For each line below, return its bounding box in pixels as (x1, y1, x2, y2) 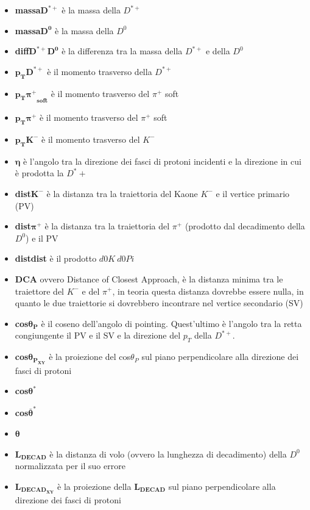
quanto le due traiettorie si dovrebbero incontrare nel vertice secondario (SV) (15, 296, 303, 309)
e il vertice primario (216, 187, 290, 199)
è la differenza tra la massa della (62, 45, 183, 57)
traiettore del (15, 284, 64, 297)
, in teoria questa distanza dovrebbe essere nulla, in (112, 284, 304, 297)
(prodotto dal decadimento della (185, 220, 305, 232)
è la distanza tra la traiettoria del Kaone (46, 187, 198, 199)
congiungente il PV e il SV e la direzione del (15, 329, 181, 342)
